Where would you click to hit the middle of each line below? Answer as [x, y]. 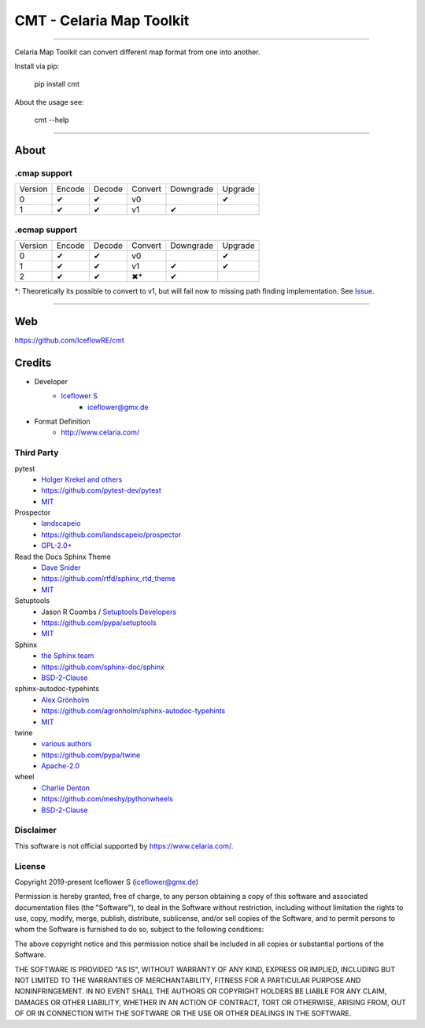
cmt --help [52, 120]
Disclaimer [35, 830]
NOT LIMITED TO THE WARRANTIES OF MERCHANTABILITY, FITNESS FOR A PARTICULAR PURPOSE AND [188, 981]
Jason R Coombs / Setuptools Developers [109, 612]
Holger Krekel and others [82, 479]
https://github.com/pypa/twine [91, 755]
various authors [67, 744]
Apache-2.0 [61, 766]
